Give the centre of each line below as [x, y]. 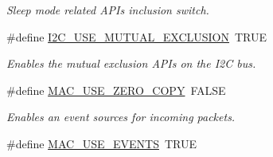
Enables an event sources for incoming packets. [121, 117]
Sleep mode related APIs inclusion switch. [108, 10]
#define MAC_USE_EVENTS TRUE [102, 143]
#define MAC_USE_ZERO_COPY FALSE [116, 90]
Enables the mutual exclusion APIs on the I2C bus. [131, 63]
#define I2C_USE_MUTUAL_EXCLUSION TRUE [137, 36]
